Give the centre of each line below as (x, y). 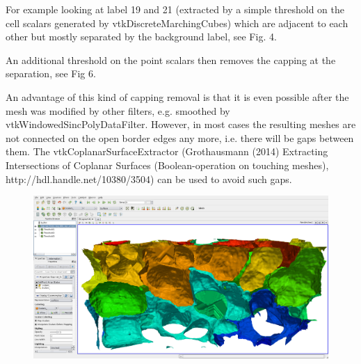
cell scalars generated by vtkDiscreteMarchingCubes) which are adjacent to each (177, 23)
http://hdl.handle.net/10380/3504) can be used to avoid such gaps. (149, 179)
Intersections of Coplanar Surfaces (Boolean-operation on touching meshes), (167, 165)
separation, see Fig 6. (51, 73)
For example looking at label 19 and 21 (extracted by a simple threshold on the (175, 9)
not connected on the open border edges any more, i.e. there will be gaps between (180, 137)
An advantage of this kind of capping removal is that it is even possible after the (177, 96)
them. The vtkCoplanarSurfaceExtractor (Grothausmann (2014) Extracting (167, 151)
